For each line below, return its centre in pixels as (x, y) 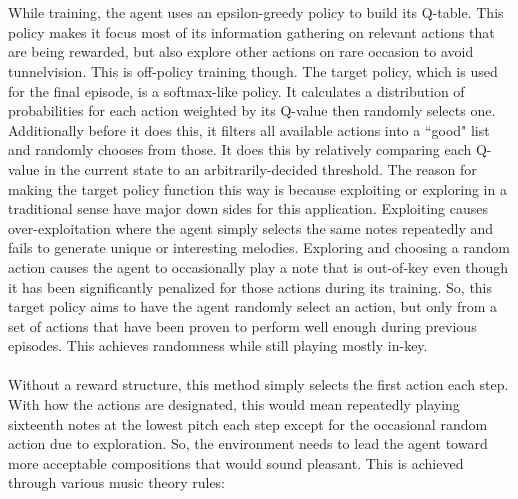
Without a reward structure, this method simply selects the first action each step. (258, 384)
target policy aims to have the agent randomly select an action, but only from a (253, 306)
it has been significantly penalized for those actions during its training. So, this (250, 286)
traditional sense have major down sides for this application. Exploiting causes (248, 208)
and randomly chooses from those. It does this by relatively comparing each (240, 149)
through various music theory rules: (117, 482)
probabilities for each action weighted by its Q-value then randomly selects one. (252, 110)
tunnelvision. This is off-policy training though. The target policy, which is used (253, 70)
